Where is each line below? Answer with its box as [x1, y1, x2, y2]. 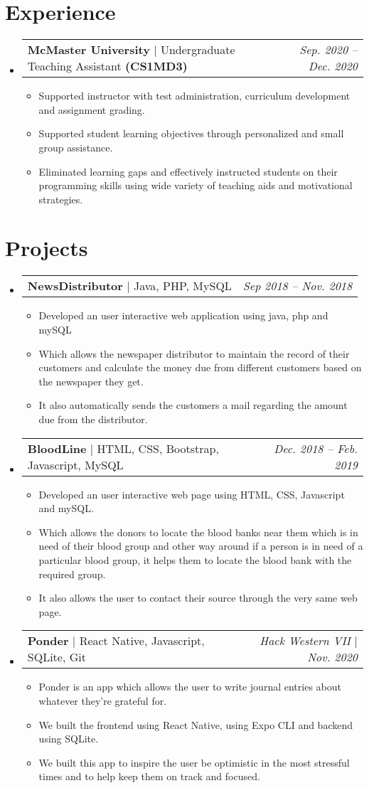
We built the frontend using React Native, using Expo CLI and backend [38, 717, 353, 732]
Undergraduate [160, 41, 235, 58]
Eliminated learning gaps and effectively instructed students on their [38, 164, 338, 179]
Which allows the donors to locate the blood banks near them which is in [38, 524, 358, 539]
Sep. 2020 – [299, 41, 358, 58]
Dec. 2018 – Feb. [274, 440, 358, 457]
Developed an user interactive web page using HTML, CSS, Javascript [38, 486, 345, 501]
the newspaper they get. [38, 373, 144, 388]
